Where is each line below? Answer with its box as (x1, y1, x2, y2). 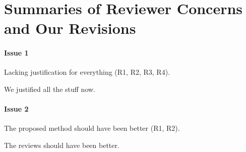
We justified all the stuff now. (4, 83, 95, 94)
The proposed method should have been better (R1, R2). (4, 123, 180, 133)
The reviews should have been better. (4, 139, 119, 150)
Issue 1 (4, 47, 29, 58)
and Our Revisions (4, 18, 136, 38)
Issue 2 (4, 104, 29, 114)
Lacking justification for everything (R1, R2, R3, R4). (4, 67, 170, 77)
